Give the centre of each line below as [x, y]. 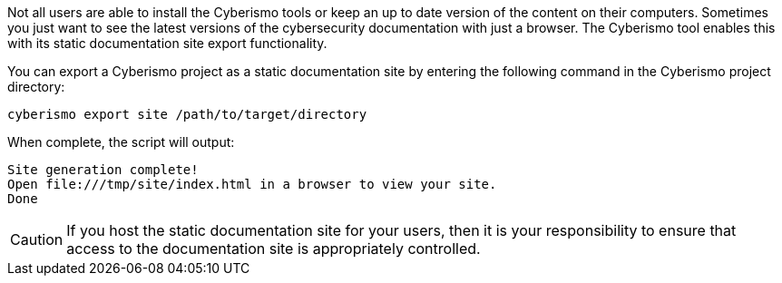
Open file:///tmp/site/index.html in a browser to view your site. [252, 184]
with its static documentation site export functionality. [167, 43]
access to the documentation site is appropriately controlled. [274, 249]
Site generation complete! [103, 170]
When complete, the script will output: [121, 142]
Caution [37, 239]
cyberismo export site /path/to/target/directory [187, 114]
